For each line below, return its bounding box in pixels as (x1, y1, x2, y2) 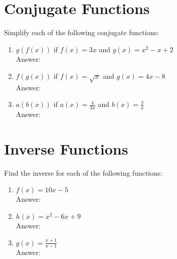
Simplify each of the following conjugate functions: (4, 27, 159, 38)
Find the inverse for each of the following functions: (4, 167, 162, 178)
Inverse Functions (4, 138, 128, 159)
